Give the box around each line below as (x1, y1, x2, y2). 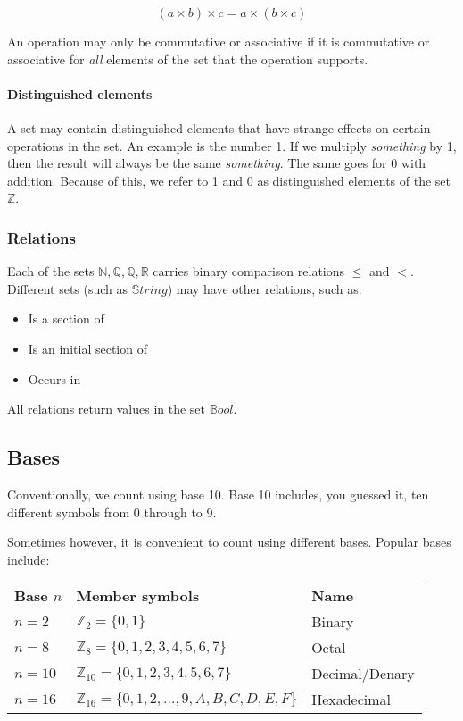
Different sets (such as (7, 279, 128, 298)
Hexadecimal (311, 689, 392, 710)
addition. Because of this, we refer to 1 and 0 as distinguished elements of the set (7, 171, 451, 189)
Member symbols (76, 585, 200, 607)
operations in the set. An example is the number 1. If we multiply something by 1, (7, 136, 457, 155)
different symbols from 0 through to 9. (7, 502, 217, 521)
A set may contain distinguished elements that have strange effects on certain (7, 118, 431, 137)
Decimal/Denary (311, 663, 415, 684)
